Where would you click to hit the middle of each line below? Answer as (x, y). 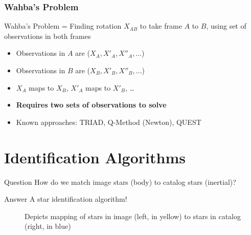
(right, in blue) (48, 226)
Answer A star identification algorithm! (66, 199)
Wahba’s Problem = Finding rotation (63, 26)
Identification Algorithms (95, 157)
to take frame (161, 26)
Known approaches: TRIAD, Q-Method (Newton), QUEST (109, 122)
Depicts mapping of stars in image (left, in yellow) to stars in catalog (133, 216)
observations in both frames (48, 36)
